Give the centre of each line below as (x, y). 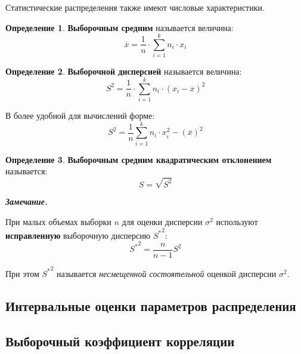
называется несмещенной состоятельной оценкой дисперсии (167, 273)
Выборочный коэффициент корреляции (120, 341)
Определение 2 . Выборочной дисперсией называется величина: (124, 71)
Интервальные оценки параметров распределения (151, 305)
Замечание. (27, 201)
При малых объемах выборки (58, 222)
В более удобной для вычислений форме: (80, 116)
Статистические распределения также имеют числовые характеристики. (135, 7)
